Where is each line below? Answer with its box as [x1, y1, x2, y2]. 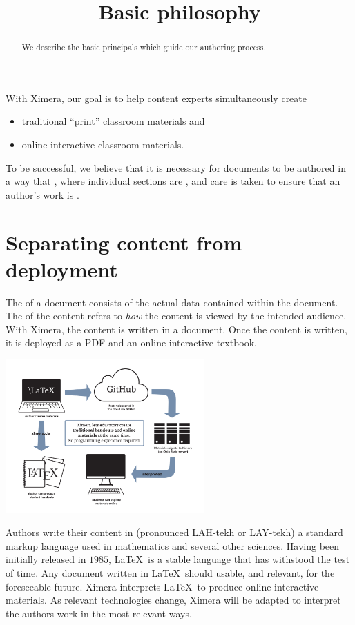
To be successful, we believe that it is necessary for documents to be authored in [6, 160, 346, 175]
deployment [6, 255, 118, 283]
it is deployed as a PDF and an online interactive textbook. [6, 335, 258, 350]
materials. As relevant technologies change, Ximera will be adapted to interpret [6, 593, 341, 607]
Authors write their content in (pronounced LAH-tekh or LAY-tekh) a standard [6, 525, 343, 539]
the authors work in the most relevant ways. [6, 606, 192, 620]
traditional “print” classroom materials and [21, 114, 205, 128]
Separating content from [6, 228, 242, 256]
